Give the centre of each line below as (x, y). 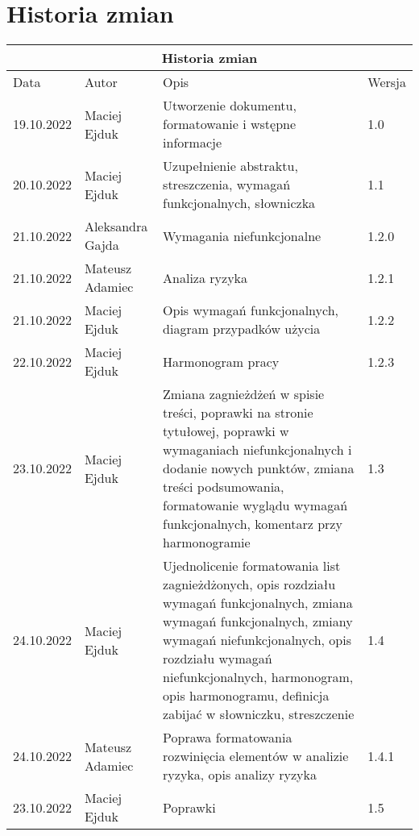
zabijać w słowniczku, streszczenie (259, 714)
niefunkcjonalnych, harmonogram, (258, 677)
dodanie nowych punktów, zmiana (259, 468)
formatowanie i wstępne (230, 124)
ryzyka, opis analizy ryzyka (240, 775)
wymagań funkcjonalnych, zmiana (258, 603)
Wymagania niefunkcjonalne (242, 235)
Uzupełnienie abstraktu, (230, 166)
